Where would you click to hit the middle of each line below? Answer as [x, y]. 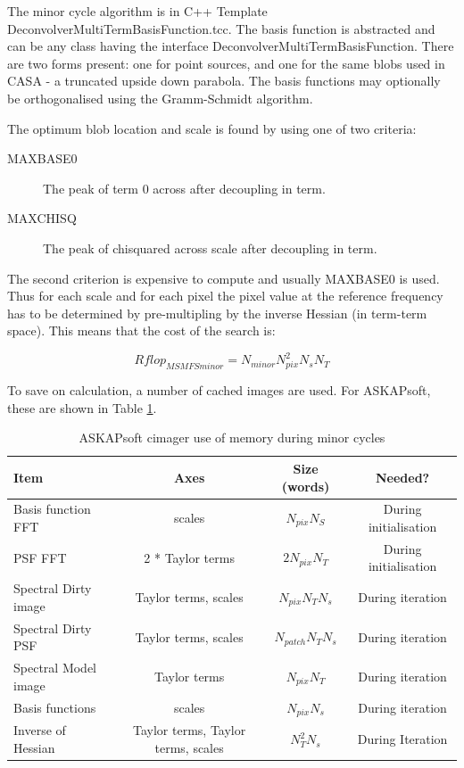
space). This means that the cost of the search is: [141, 330]
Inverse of [40, 730]
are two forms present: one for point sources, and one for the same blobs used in [226, 63]
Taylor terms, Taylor [190, 730]
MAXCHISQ [42, 218]
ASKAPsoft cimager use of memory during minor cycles [232, 438]
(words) [306, 486]
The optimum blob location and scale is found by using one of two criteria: [212, 128]
